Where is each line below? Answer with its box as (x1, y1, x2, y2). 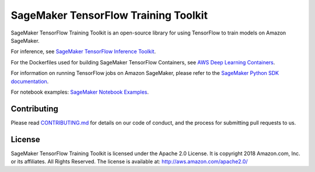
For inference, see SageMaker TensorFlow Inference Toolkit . (10, 48, 156, 55)
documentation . (10, 78, 49, 85)
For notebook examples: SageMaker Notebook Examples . (10, 88, 149, 95)
